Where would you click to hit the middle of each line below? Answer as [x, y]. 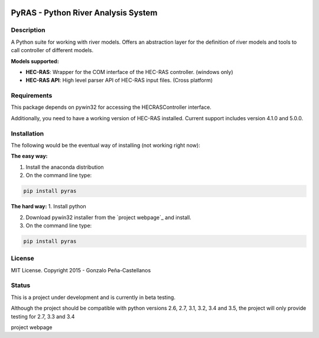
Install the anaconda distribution [65, 167]
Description [28, 30]
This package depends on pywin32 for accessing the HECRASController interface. [111, 107]
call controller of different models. [52, 50]
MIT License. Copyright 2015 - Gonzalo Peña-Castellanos [81, 270]
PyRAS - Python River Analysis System [84, 13]
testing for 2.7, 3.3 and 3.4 [43, 316]
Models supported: [35, 61]
